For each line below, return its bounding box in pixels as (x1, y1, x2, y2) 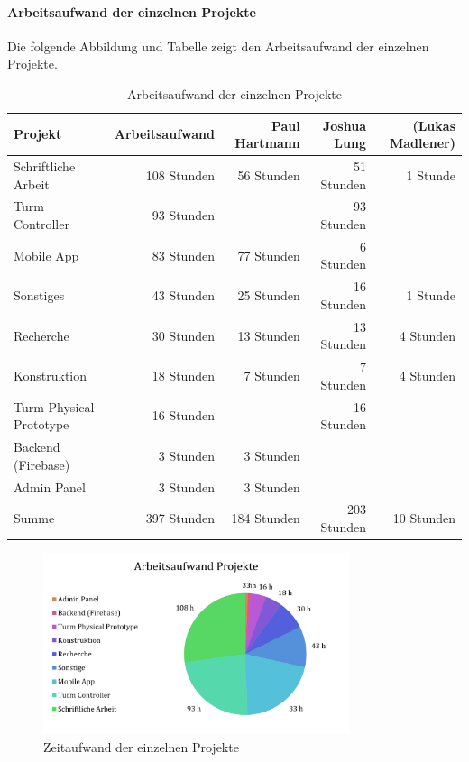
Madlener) (389, 133, 455, 152)
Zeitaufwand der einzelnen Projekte (43, 738, 239, 757)
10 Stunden (392, 509, 455, 528)
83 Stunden (152, 245, 215, 264)
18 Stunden (152, 366, 215, 384)
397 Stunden (145, 509, 215, 528)
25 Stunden (237, 286, 300, 305)
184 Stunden (231, 509, 300, 528)
